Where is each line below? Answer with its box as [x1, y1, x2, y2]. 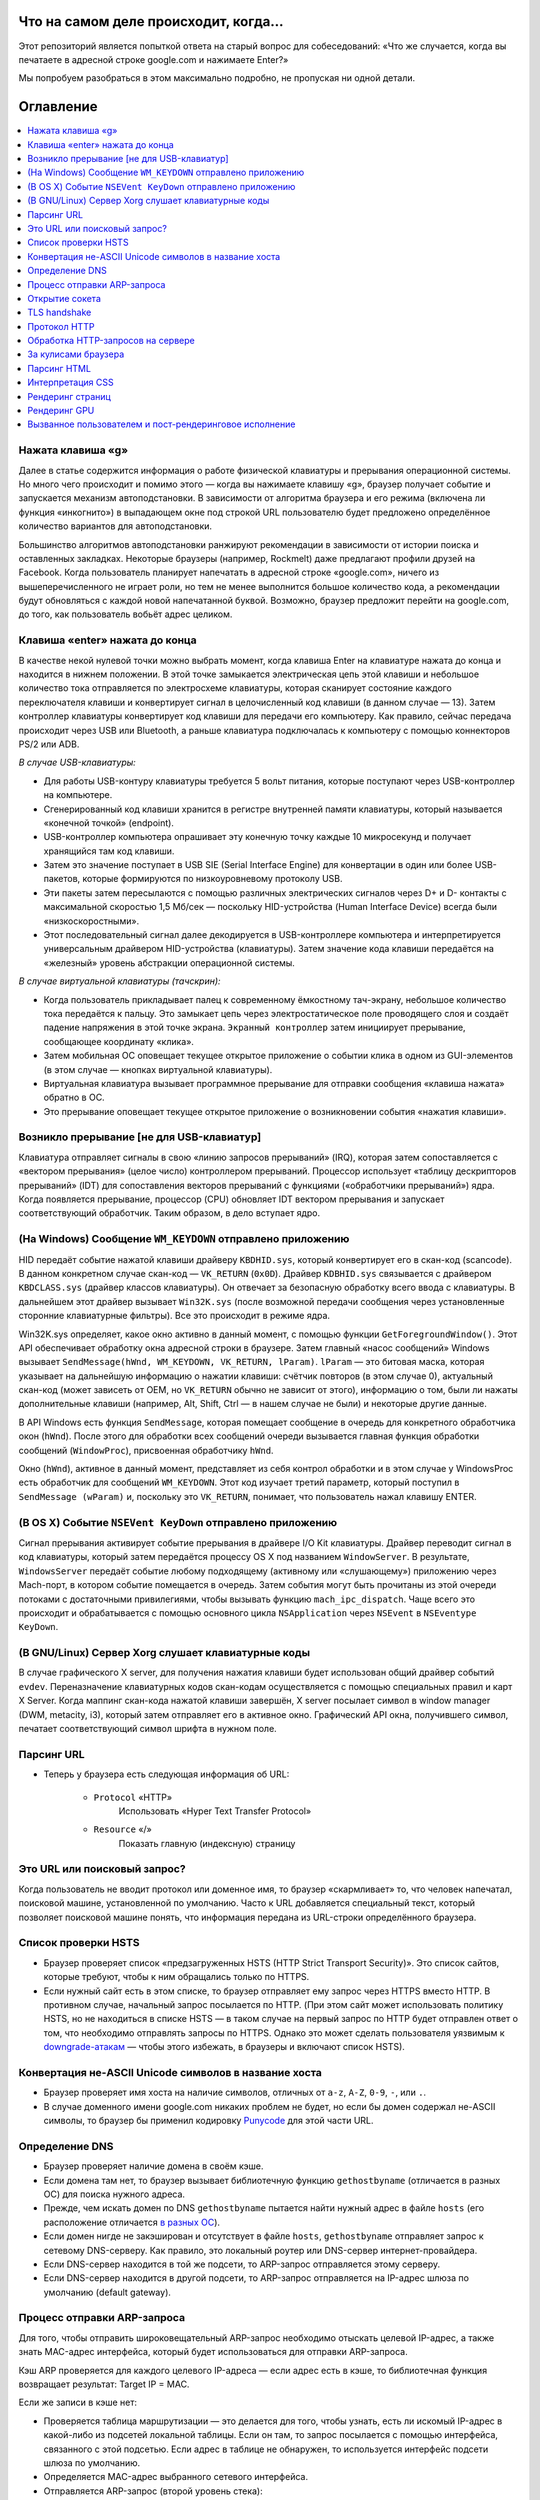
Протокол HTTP [27, 320, 95, 332]
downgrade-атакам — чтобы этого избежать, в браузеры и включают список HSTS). [43, 2041, 405, 2053]
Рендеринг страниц [27, 390, 112, 402]
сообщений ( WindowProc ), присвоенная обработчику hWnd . [18, 1444, 274, 1456]
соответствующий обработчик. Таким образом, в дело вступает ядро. [18, 1207, 320, 1219]
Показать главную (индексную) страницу [118, 1837, 296, 1849]
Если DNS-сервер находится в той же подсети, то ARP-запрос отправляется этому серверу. [43, 2258, 440, 2270]
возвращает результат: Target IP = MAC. [18, 2378, 190, 2390]
